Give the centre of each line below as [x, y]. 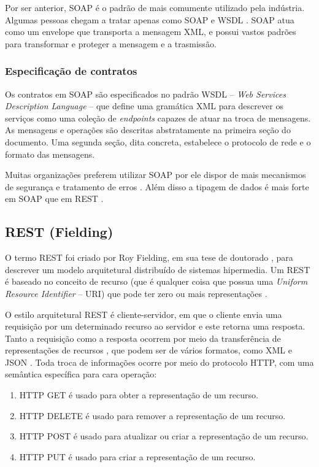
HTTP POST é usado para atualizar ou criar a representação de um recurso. [164, 436]
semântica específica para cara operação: [81, 374]
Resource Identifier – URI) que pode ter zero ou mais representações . [136, 293]
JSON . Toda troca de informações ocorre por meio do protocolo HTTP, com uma [159, 362]
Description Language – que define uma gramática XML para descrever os [144, 106]
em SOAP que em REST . [54, 199]
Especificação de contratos [71, 71]
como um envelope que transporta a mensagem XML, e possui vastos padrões [151, 32]
